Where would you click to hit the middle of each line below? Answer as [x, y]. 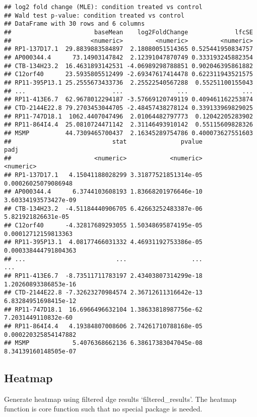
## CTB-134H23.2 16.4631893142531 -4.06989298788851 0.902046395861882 [128, 66]
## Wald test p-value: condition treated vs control [94, 15]
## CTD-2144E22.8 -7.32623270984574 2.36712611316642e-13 [103, 293]
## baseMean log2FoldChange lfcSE [128, 32]
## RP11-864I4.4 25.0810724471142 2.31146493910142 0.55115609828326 [128, 125]
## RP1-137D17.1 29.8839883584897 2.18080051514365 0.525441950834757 [128, 49]
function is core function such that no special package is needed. [103, 409]
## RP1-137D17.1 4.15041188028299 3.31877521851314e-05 [103, 175]
